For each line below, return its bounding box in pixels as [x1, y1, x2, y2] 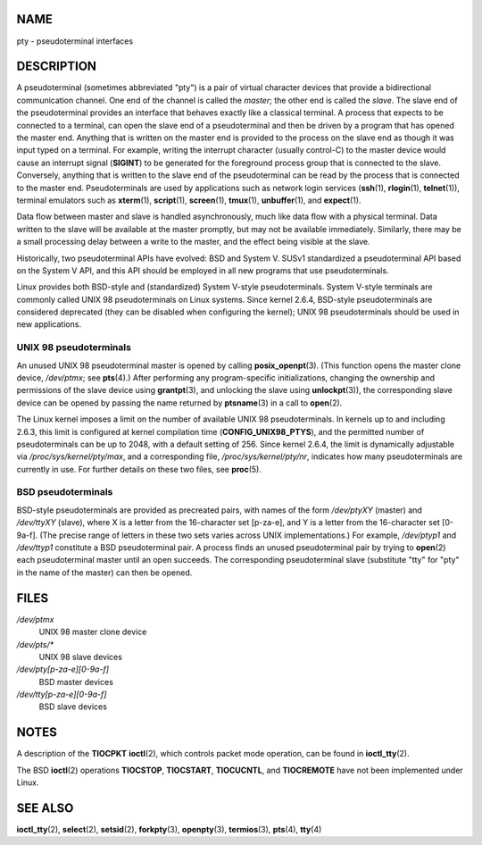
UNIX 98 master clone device [38, 626, 147, 638]
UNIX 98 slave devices [38, 651, 122, 662]
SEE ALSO [16, 800, 74, 816]
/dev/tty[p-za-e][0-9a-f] [16, 689, 107, 700]
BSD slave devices [38, 701, 107, 712]
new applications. [16, 319, 82, 330]
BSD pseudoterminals [16, 486, 113, 498]
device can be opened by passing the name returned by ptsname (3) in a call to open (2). [16, 397, 343, 408]
